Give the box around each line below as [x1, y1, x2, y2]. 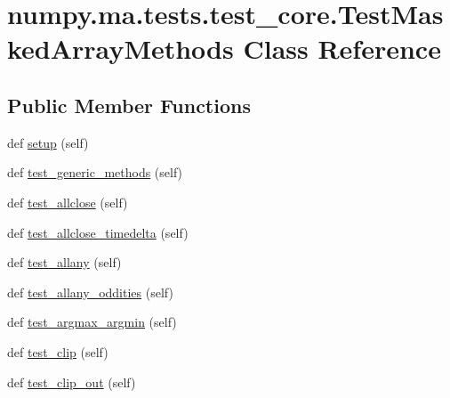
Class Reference [243, 30, 441, 67]
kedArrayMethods [7, 30, 234, 67]
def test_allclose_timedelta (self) [7, 223, 189, 241]
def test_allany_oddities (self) [7, 282, 173, 301]
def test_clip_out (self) [7, 372, 136, 391]
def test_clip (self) [7, 342, 108, 361]
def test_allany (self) [7, 253, 122, 272]
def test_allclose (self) [7, 192, 128, 211]
